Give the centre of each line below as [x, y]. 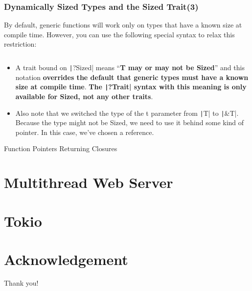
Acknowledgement [66, 259]
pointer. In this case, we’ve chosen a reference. [85, 132]
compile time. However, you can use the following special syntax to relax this [119, 34]
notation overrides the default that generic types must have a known [132, 77]
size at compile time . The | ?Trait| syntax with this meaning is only [131, 87]
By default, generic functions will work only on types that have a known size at [123, 25]
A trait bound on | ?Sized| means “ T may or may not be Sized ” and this [130, 67]
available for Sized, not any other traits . [84, 96]
